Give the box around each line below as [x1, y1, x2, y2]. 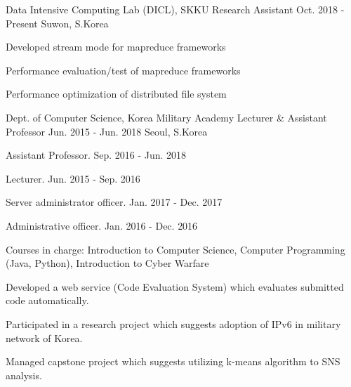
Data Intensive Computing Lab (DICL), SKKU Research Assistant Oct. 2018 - [6, 2, 345, 16]
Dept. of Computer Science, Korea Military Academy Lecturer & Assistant [6, 110, 327, 124]
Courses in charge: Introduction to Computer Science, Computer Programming [6, 242, 345, 256]
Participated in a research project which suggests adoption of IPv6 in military [6, 316, 341, 331]
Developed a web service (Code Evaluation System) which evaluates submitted [6, 279, 344, 294]
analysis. [6, 367, 42, 382]
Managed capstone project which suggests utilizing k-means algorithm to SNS [6, 354, 340, 369]
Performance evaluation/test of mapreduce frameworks [6, 63, 241, 77]
